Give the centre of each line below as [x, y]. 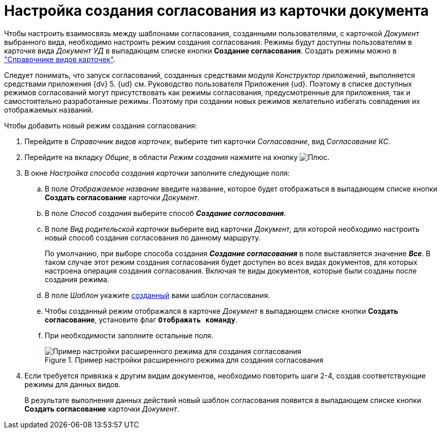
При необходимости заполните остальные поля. [129, 335]
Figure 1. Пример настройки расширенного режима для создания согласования [184, 360]
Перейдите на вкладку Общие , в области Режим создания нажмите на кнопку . [177, 157]
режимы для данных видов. [73, 384]
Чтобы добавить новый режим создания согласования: [101, 125]
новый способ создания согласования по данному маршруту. [153, 237]
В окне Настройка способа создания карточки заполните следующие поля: [157, 173]
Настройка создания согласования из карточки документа [216, 11]
